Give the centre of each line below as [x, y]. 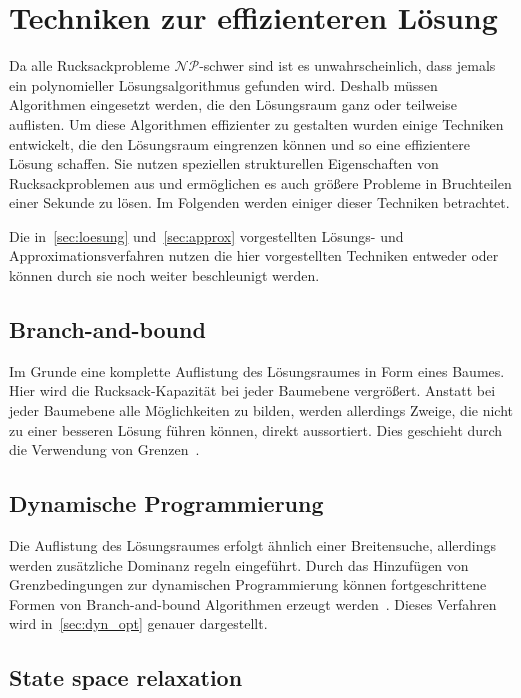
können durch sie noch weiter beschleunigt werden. [164, 275]
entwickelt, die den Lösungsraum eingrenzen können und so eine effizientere [239, 143]
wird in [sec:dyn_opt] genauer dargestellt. [138, 623]
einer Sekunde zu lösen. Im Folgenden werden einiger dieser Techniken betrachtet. [259, 202]
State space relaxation [126, 677]
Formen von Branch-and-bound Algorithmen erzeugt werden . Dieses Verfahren [253, 603]
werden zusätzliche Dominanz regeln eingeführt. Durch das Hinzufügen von [239, 564]
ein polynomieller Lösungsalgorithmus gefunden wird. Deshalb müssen [223, 84]
